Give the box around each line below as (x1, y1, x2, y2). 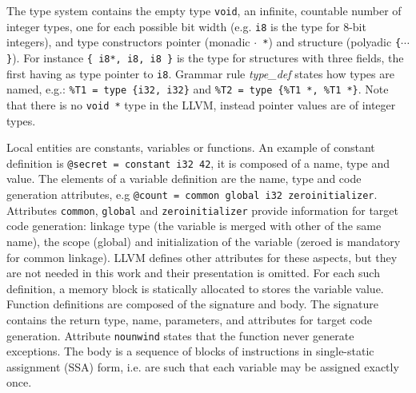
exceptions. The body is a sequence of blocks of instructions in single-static (6, 343, 374, 359)
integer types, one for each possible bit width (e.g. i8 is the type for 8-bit (6, 18, 366, 34)
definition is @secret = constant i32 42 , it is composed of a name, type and (6, 154, 390, 171)
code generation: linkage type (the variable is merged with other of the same (6, 217, 382, 234)
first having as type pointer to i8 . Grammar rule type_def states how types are (6, 65, 394, 81)
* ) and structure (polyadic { (262, 34, 402, 50)
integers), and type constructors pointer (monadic (6, 34, 250, 50)
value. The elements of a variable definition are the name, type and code (6, 170, 362, 187)
